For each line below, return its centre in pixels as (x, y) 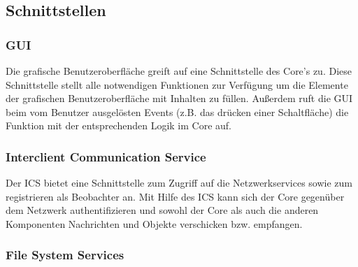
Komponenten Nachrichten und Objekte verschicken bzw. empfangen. (154, 223)
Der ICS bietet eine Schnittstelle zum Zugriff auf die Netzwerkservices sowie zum (179, 183)
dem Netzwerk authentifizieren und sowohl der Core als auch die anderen (162, 210)
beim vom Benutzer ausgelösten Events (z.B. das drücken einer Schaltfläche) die (177, 111)
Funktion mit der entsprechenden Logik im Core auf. (119, 125)
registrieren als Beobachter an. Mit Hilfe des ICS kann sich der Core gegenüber (175, 196)
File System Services (65, 255)
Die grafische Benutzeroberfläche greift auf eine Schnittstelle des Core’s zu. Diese (179, 71)
